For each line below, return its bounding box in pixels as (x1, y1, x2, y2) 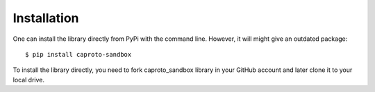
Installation (12, 10, 79, 26)
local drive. (12, 75, 45, 84)
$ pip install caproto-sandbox (25, 50, 132, 58)
